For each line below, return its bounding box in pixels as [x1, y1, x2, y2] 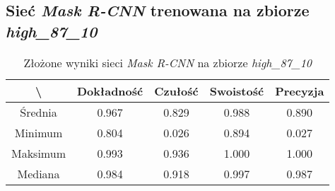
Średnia [20, 103, 57, 120]
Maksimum [11, 144, 66, 161]
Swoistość [209, 82, 264, 99]
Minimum [14, 124, 63, 141]
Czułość [154, 82, 199, 99]
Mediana [17, 165, 60, 182]
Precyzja [275, 82, 324, 99]
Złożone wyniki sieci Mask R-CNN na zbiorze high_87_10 [23, 54, 312, 71]
